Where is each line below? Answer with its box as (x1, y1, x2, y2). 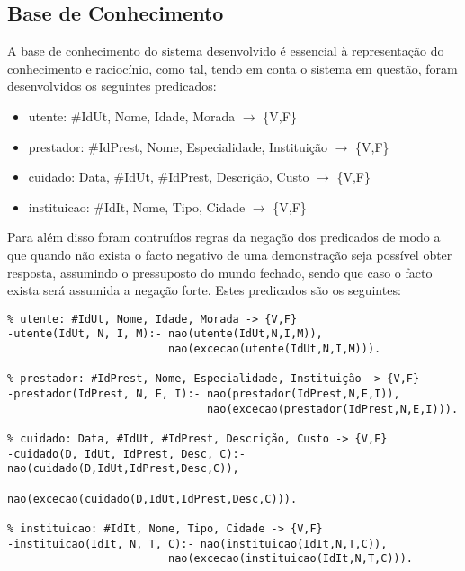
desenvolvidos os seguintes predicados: (7, 76, 217, 95)
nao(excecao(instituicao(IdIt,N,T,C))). (167, 552, 414, 566)
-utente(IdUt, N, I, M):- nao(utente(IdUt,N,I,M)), (7, 327, 323, 341)
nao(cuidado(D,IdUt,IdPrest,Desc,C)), (7, 462, 239, 476)
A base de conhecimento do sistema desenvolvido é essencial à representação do (7, 41, 444, 60)
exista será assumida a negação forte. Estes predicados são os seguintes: (7, 281, 401, 299)
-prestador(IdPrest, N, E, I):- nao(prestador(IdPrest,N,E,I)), (7, 388, 400, 401)
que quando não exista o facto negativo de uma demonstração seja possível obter (7, 245, 452, 263)
